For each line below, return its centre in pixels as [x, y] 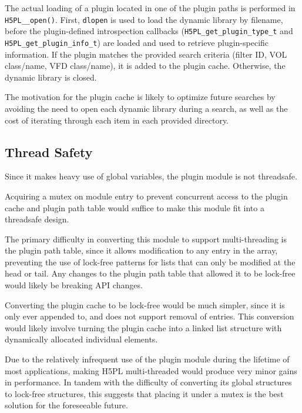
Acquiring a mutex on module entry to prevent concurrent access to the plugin [146, 196]
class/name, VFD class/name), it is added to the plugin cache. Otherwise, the [145, 66]
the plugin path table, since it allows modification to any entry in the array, [141, 250]
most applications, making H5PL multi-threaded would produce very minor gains [151, 370]
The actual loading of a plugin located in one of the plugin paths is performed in [150, 8]
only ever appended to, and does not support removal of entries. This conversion [150, 316]
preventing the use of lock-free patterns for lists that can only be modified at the [150, 262]
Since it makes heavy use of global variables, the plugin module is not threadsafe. [151, 176]
